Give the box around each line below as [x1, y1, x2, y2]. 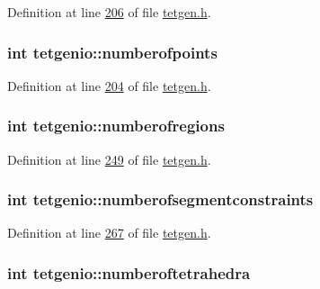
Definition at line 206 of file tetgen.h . [7, 3, 211, 21]
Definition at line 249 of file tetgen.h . [7, 149, 211, 168]
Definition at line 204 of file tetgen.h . [7, 76, 211, 95]
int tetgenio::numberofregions [7, 114, 225, 137]
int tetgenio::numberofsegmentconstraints [7, 188, 314, 211]
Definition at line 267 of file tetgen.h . [7, 223, 211, 242]
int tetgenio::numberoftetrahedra [7, 261, 251, 284]
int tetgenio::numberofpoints [7, 41, 218, 63]
